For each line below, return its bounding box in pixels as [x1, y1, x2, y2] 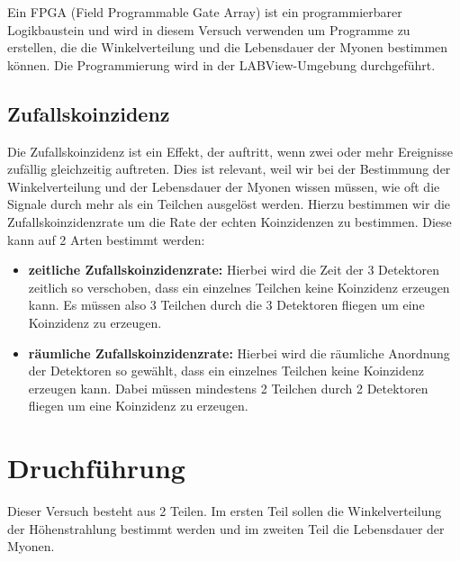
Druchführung [7, 449, 185, 486]
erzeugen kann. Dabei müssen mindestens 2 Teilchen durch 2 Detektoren [28, 378, 428, 397]
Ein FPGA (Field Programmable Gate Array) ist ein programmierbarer [7, 3, 402, 21]
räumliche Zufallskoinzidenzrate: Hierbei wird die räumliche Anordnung [28, 343, 450, 362]
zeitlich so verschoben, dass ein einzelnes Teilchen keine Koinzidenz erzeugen [28, 277, 450, 296]
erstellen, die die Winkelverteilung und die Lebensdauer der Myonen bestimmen [7, 38, 448, 57]
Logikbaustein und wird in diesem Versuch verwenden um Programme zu [7, 20, 410, 39]
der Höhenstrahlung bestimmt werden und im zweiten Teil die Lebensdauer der [7, 519, 445, 538]
